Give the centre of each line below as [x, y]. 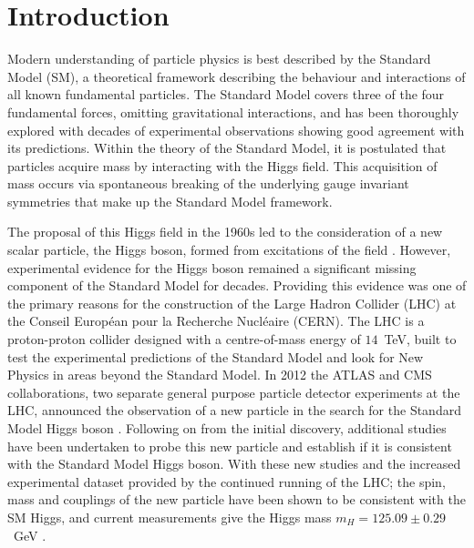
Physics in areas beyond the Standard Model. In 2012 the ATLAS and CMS [220, 375]
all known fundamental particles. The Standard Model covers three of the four [226, 94]
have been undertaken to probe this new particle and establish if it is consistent [230, 446]
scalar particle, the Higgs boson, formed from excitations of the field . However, [229, 250]
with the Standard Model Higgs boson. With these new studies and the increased [234, 464]
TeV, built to [420, 339]
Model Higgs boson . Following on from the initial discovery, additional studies [227, 428]
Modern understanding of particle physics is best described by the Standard [219, 59]
